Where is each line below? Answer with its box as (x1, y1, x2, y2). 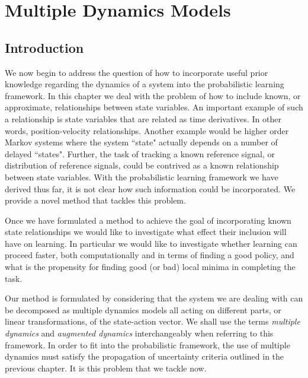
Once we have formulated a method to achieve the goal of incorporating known (5, 214, 291, 226)
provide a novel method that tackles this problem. (5, 194, 186, 207)
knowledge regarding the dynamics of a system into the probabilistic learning (5, 78, 284, 90)
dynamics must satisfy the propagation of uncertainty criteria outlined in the (5, 350, 284, 363)
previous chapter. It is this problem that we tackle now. (5, 361, 207, 374)
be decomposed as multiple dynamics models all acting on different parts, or (5, 303, 281, 316)
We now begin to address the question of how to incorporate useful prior (5, 66, 268, 78)
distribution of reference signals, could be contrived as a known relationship (5, 159, 279, 171)
